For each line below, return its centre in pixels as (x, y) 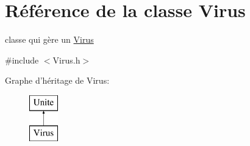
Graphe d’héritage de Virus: (57, 80)
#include (22, 60)
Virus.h (66, 60)
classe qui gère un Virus (49, 39)
